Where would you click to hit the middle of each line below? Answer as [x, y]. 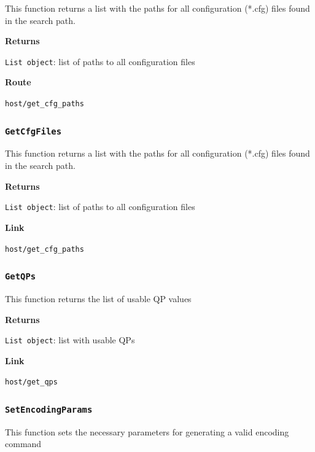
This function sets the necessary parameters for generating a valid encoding [147, 431]
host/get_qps [31, 382]
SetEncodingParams [49, 409]
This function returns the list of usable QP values [98, 298]
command [23, 444]
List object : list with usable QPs [70, 340]
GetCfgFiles [33, 131]
